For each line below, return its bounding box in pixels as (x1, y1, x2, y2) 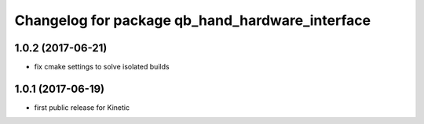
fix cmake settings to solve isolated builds (34, 62, 170, 72)
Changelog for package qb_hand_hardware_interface (14, 12, 371, 29)
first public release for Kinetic (34, 102, 130, 112)
